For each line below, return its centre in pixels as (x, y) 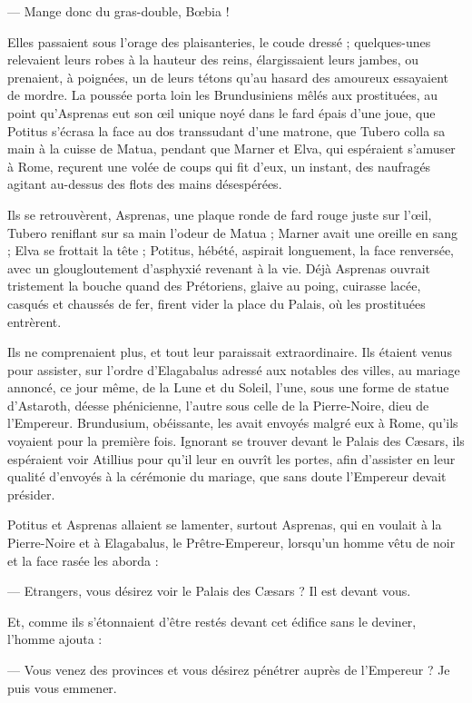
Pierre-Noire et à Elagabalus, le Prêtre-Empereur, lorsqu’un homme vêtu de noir (231, 543)
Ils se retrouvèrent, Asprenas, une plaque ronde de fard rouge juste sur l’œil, (220, 214)
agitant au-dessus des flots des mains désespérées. (145, 184)
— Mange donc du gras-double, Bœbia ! (118, 11)
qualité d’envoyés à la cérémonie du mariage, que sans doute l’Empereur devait (227, 476)
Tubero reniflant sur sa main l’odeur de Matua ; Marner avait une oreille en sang (232, 232)
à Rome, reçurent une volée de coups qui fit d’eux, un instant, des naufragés (219, 166)
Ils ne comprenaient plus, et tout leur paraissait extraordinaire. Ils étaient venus (230, 352)
